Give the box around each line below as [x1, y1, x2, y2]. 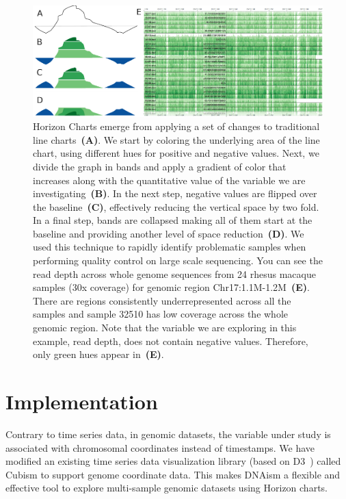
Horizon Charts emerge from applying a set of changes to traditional [33, 119, 320, 133]
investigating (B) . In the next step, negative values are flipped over [33, 186, 317, 201]
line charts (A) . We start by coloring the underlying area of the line [33, 132, 320, 146]
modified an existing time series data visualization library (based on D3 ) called [5, 454, 341, 468]
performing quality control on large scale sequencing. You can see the [33, 253, 323, 268]
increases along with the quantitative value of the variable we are [33, 172, 306, 187]
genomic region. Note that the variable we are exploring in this [33, 320, 297, 335]
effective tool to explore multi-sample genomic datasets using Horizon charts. [5, 481, 328, 495]
